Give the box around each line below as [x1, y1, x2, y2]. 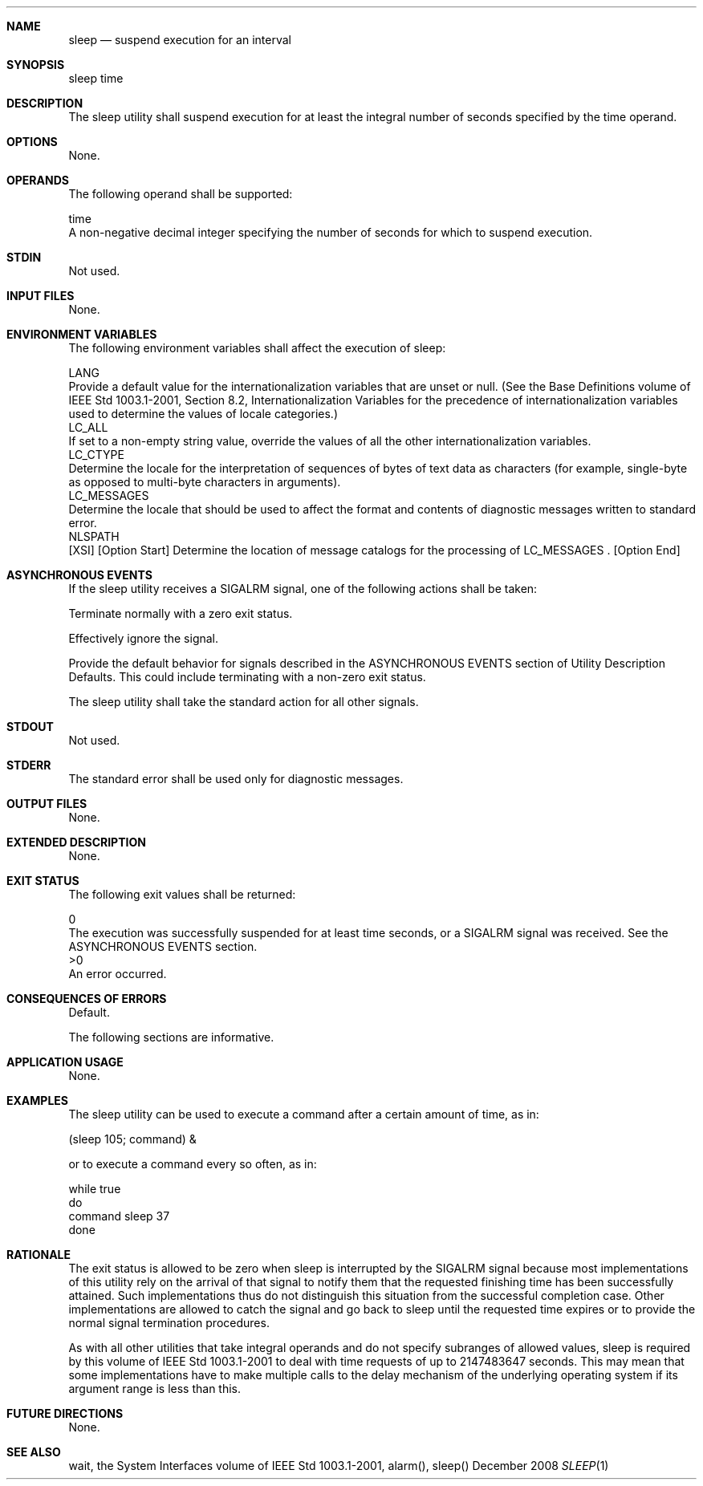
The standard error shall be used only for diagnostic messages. [68, 772, 404, 786]
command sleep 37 [68, 1209, 170, 1223]
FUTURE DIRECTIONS [6, 1407, 124, 1420]
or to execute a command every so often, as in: [68, 1157, 317, 1171]
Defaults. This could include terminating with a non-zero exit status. [68, 670, 426, 684]
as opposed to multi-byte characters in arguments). [68, 475, 341, 489]
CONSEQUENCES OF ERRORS [6, 992, 167, 1005]
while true [68, 1182, 121, 1196]
